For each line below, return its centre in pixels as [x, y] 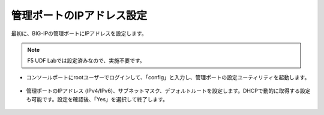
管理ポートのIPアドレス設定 [79, 15]
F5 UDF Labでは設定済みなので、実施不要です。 [86, 61]
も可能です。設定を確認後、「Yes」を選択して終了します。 [97, 99]
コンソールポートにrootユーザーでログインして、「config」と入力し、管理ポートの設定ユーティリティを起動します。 [168, 77]
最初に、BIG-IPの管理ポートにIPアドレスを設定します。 [79, 33]
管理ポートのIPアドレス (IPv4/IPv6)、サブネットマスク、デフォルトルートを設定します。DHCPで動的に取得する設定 [168, 91]
